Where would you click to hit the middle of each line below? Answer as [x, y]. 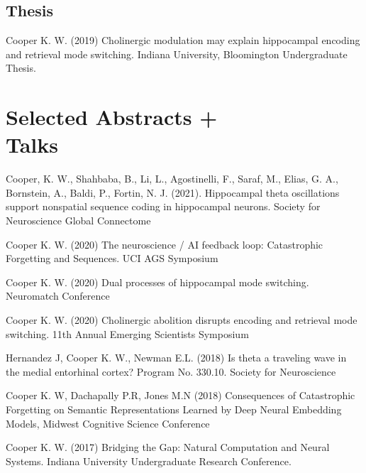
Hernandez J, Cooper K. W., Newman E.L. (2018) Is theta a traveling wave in [176, 358]
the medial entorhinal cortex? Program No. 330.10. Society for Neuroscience [171, 371]
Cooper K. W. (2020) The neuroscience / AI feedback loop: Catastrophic [165, 244]
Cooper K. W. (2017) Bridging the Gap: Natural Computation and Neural [168, 447]
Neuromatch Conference [58, 296]
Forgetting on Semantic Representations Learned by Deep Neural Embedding [174, 409]
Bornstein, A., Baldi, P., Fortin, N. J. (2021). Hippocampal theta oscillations [173, 192]
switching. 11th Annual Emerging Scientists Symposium [127, 333]
